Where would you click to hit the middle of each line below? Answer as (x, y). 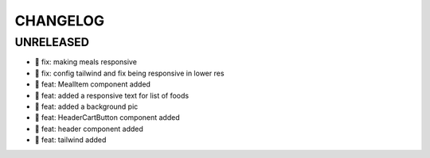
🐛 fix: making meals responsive (86, 62)
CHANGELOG (60, 21)
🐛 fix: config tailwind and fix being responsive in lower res (129, 73)
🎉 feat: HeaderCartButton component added (107, 118)
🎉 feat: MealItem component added (93, 84)
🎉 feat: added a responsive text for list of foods (112, 95)
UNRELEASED (52, 42)
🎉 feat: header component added (89, 129)
